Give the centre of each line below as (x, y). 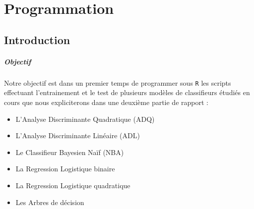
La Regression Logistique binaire (65, 169)
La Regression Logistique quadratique (73, 185)
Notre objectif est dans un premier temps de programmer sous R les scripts (118, 82)
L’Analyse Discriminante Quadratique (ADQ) (85, 119)
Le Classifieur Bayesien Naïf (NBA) (70, 152)
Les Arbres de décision (50, 202)
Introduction (37, 39)
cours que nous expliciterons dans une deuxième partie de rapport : (106, 102)
